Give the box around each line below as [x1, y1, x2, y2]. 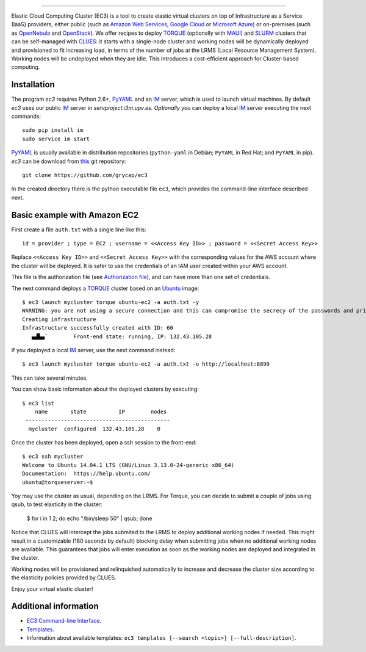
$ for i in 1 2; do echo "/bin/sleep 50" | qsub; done [26, 515, 152, 522]
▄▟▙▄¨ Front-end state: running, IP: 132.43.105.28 [31, 333, 212, 340]
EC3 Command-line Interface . [26, 617, 102, 625]
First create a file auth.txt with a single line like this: [11, 226, 146, 233]
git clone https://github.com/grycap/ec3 [22, 172, 148, 178]
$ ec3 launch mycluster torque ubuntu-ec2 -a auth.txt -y [22, 299, 199, 306]
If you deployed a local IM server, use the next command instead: [11, 346, 176, 353]
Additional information [11, 601, 99, 612]
